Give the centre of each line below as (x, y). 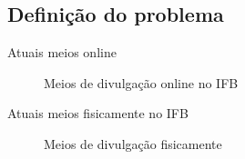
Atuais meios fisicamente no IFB (98, 113)
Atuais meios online (62, 52)
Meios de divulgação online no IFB (141, 82)
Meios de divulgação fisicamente (133, 143)
